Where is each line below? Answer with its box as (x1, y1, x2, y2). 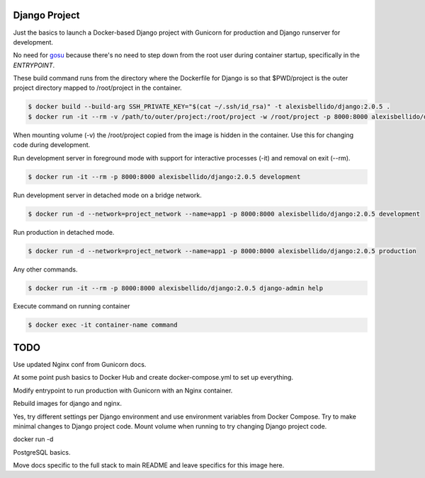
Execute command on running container (13, 302, 130, 310)
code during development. (13, 141, 91, 149)
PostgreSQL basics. (13, 448, 71, 456)
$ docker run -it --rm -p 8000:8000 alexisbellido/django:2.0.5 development (28, 173, 301, 180)
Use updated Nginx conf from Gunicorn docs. (13, 360, 147, 368)
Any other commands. (13, 265, 78, 274)
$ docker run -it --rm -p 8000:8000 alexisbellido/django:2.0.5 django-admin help (28, 284, 324, 292)
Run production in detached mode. (13, 228, 115, 236)
